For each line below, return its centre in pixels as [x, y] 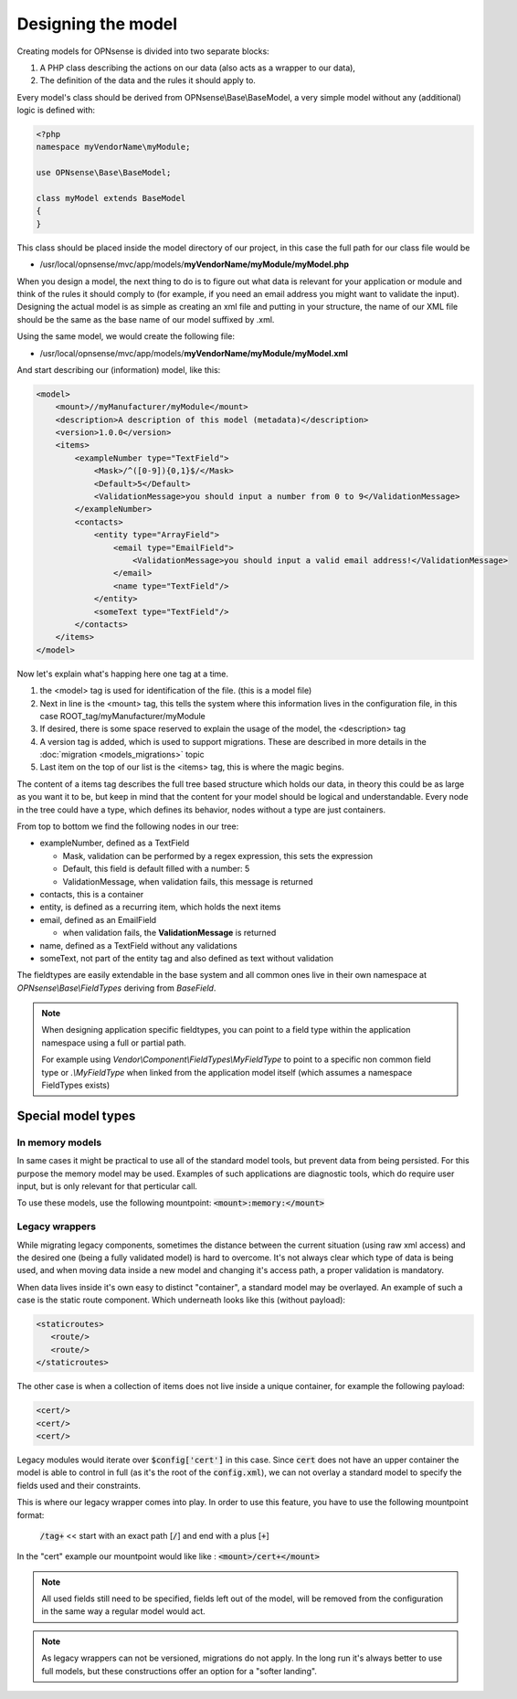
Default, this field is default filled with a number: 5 [156, 869]
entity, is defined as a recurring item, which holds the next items [160, 907]
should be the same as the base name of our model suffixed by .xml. [146, 319]
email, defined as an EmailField [98, 919]
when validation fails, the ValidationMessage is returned [169, 933]
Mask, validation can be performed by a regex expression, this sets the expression [218, 855]
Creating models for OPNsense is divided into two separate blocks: [143, 51]
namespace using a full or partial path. [114, 1043]
